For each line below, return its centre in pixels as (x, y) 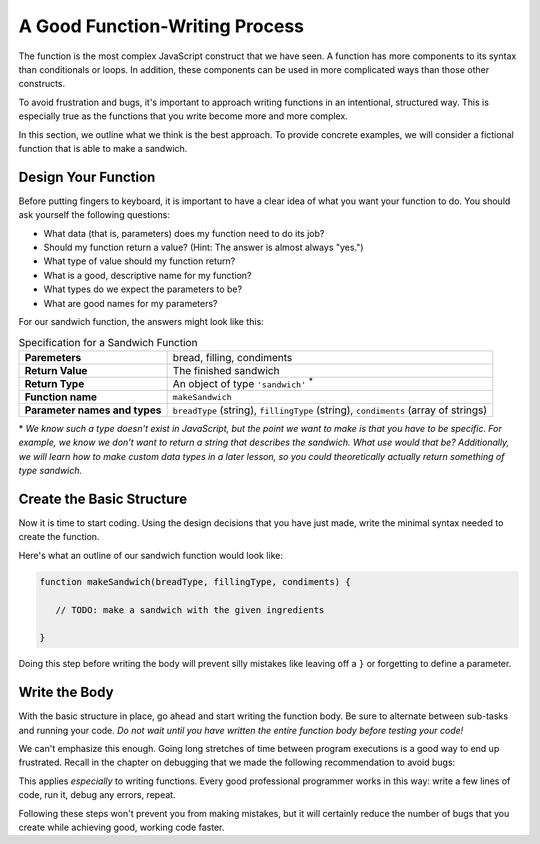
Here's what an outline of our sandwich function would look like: (151, 555)
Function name (61, 397)
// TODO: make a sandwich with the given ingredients (190, 609)
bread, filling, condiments (232, 357)
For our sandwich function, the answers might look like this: (141, 321)
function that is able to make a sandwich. (103, 148)
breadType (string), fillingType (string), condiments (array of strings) (330, 410)
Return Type (54, 383)
